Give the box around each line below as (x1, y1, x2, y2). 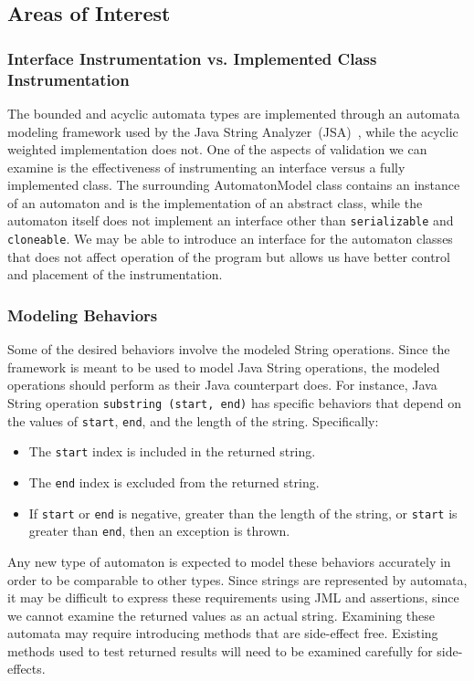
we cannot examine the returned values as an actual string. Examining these (7, 605, 436, 624)
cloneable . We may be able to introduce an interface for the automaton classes (7, 229, 453, 248)
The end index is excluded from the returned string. (28, 472, 320, 491)
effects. (7, 659, 46, 678)
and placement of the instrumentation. (7, 265, 223, 284)
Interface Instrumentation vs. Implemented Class (7, 47, 377, 69)
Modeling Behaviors (7, 303, 158, 326)
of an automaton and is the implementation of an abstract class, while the (7, 193, 423, 212)
